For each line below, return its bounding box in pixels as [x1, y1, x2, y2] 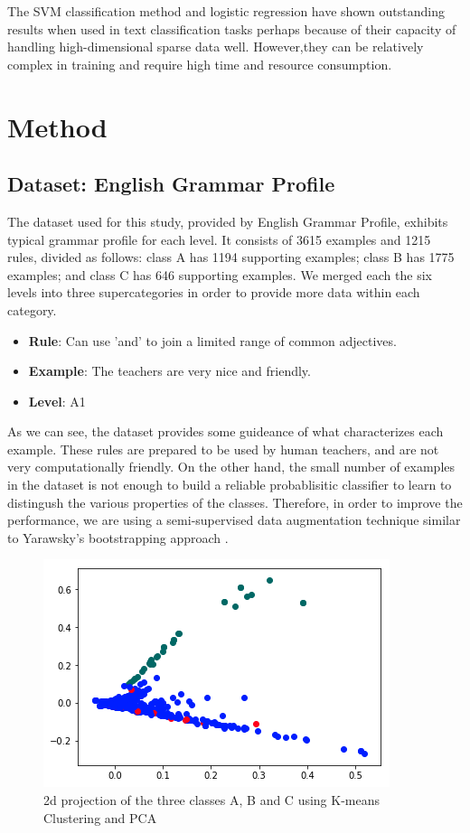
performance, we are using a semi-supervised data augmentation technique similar [7, 510, 461, 529]
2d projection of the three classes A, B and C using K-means [43, 791, 381, 810]
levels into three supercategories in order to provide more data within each [7, 283, 420, 302]
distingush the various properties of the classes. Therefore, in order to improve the [7, 492, 463, 511]
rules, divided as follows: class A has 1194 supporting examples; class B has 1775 [7, 248, 455, 267]
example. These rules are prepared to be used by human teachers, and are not [7, 439, 439, 458]
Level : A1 [28, 391, 86, 410]
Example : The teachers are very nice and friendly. [28, 361, 311, 380]
